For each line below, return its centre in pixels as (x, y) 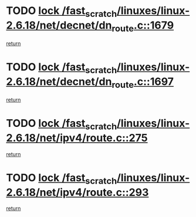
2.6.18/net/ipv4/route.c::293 (77, 192)
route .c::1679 (143, 26)
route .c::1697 (143, 82)
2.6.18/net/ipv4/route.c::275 (77, 138)
